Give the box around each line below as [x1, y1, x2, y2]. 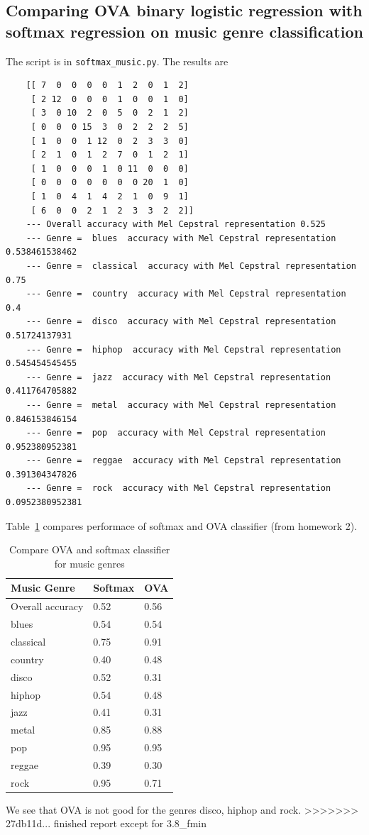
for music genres [54, 555, 125, 570]
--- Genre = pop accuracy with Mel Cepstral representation [26, 428, 326, 438]
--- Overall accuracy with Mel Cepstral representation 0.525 [26, 219, 326, 230]
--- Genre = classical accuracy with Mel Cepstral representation [26, 260, 356, 271]
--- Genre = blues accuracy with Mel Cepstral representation [26, 233, 336, 243]
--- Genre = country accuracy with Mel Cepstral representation [26, 289, 346, 299]
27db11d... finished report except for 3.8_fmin [6, 816, 206, 831]
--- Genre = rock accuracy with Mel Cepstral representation [26, 483, 331, 494]
